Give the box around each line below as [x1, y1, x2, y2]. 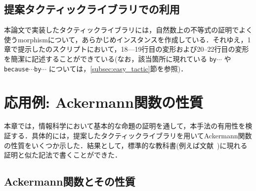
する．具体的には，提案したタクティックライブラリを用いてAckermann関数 [10, 130, 252, 141]
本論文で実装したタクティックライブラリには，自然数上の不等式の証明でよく [4, 25, 253, 35]
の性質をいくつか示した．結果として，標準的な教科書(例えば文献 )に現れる [4, 140, 248, 150]
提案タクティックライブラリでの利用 [4, 1, 180, 17]
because [4, 65, 29, 73]
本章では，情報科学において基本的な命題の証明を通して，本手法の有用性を [4, 121, 246, 131]
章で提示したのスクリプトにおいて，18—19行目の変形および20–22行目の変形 [4, 44, 249, 54]
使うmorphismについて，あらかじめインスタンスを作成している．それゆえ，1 [4, 34, 251, 44]
